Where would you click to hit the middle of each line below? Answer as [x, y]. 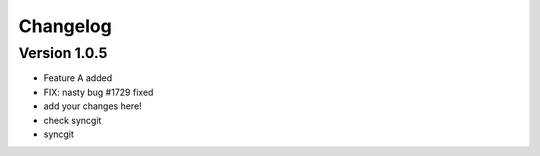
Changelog [65, 26]
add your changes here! [92, 106]
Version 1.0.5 [63, 53]
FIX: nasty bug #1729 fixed [98, 92]
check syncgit [72, 120]
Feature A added [78, 78]
